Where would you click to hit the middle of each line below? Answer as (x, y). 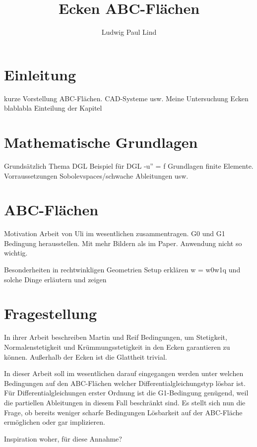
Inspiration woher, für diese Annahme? (63, 438)
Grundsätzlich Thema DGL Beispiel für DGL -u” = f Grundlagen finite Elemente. (129, 165)
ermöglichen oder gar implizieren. (55, 422)
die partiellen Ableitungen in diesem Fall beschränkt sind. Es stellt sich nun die (125, 402)
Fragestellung (51, 313)
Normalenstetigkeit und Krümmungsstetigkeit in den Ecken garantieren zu (117, 347)
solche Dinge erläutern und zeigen (55, 279)
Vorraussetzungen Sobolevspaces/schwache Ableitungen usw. (96, 175)
